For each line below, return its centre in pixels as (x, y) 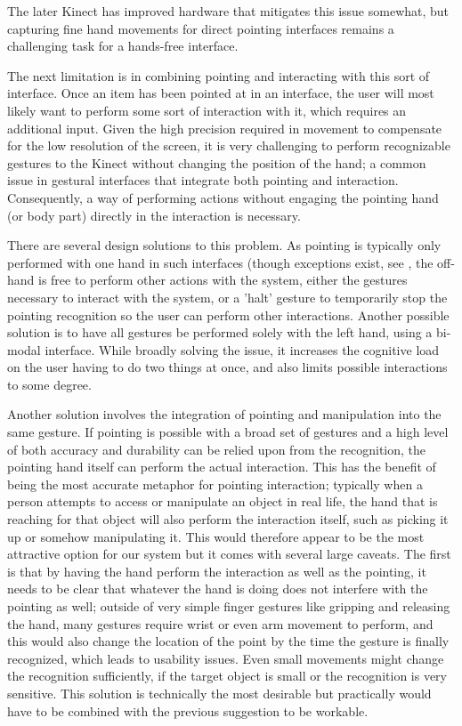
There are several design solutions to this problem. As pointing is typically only (224, 245)
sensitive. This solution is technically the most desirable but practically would (219, 693)
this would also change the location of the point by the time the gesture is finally (228, 641)
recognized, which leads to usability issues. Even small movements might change (226, 658)
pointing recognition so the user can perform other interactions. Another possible (228, 315)
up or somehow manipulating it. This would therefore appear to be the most (216, 536)
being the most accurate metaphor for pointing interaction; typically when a (215, 484)
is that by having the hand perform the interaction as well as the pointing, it (217, 571)
